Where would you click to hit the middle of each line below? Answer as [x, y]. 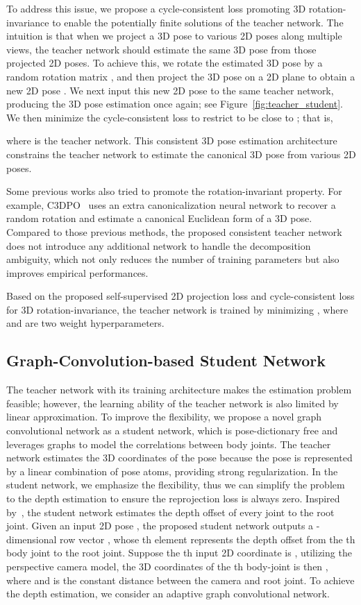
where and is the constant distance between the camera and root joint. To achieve [180, 580]
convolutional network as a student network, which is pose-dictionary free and [172, 431]
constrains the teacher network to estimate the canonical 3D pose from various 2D [181, 154]
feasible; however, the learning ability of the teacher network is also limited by [173, 403]
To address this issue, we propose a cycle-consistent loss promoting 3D [156, 8]
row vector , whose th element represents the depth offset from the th [208, 539]
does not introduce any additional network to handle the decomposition [159, 245]
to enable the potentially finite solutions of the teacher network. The [198, 22]
